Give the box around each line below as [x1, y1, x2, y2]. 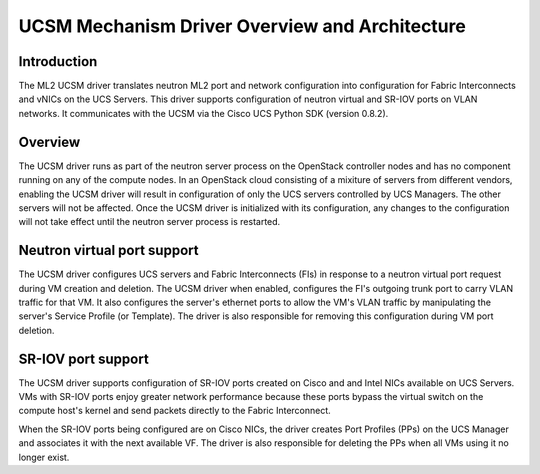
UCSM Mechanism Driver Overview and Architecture [18, 15, 467, 37]
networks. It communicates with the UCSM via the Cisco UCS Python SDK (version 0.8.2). [18, 107, 389, 119]
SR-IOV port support [18, 350, 149, 367]
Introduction [18, 53, 98, 70]
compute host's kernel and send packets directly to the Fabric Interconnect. [18, 405, 332, 417]
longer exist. [18, 451, 70, 463]
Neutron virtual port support [18, 242, 199, 259]
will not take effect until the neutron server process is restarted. [18, 216, 281, 228]
